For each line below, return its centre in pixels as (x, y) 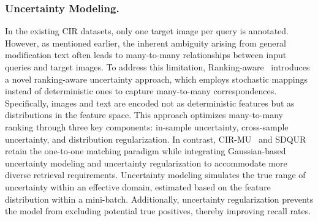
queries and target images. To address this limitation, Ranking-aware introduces (157, 67)
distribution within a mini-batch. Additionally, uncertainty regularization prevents (159, 199)
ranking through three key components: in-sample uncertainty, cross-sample (147, 126)
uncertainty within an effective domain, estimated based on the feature (138, 186)
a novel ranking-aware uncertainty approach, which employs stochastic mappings (156, 79)
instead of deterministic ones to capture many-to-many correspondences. (141, 91)
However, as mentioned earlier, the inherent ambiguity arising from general (146, 43)
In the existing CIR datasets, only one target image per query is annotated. (147, 31)
